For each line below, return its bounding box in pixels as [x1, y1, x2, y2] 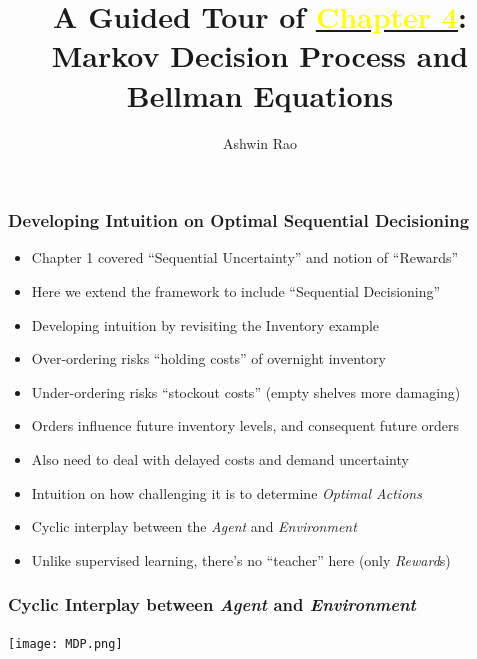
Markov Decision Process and [51, 35, 469, 76]
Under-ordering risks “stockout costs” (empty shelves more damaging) [31, 381, 461, 402]
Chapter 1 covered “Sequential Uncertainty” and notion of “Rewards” [31, 247, 459, 268]
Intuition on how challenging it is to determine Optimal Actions [31, 482, 422, 503]
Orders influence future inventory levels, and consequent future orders [31, 415, 460, 436]
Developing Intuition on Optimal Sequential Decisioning [8, 208, 470, 233]
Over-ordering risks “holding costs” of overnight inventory [31, 348, 386, 369]
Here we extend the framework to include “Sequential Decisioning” [31, 280, 441, 301]
